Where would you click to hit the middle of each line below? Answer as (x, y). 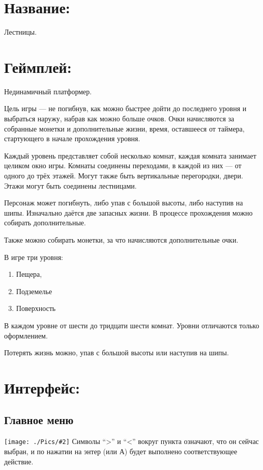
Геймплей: (38, 67)
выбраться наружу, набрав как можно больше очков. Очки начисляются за (119, 119)
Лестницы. (21, 32)
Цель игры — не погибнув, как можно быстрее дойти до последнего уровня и (125, 108)
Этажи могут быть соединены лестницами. (70, 185)
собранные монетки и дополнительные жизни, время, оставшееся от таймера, (124, 128)
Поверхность (36, 308)
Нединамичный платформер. (48, 91)
